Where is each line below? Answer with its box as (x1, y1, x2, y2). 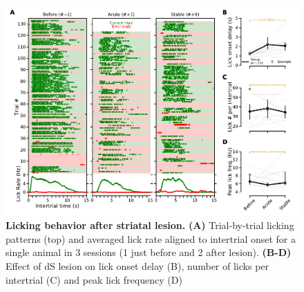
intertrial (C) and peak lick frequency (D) (6, 272, 182, 286)
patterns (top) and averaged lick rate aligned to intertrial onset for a (6, 231, 296, 246)
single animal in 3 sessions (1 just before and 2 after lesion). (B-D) (6, 245, 292, 259)
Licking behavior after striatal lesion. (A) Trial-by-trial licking (6, 218, 294, 232)
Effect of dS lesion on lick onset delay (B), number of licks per (6, 258, 269, 273)
